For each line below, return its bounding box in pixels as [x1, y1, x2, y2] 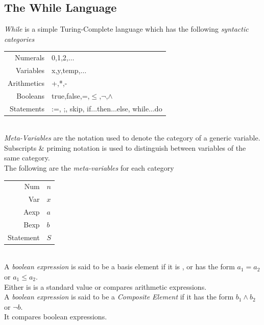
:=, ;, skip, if [52, 103, 91, 113]
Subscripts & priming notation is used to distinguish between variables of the [4, 142, 246, 153]
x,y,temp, [52, 64, 81, 75]
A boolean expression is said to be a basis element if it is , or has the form [4, 261, 235, 272]
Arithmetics [8, 77, 45, 88]
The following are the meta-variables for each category [4, 162, 174, 173]
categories [4, 33, 35, 44]
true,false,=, [52, 90, 90, 101]
